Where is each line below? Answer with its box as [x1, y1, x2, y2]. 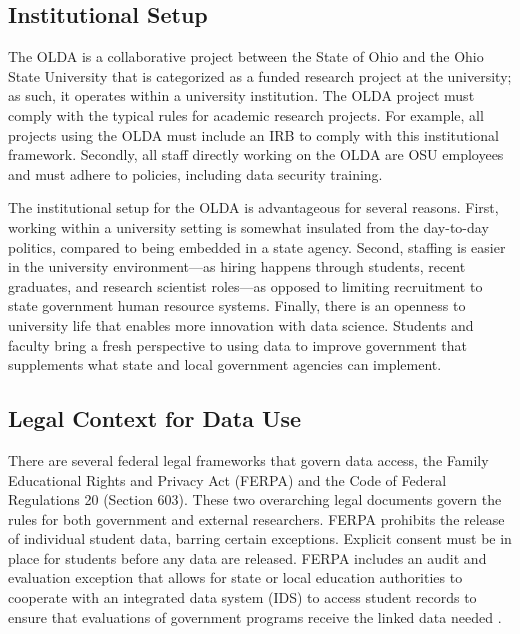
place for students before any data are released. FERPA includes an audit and [8, 547, 487, 568]
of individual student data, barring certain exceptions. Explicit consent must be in [8, 528, 512, 549]
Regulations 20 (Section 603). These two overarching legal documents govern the [8, 489, 502, 510]
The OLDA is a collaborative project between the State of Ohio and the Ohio [8, 46, 484, 67]
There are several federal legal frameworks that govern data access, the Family [8, 449, 489, 470]
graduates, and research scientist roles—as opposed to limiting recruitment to [8, 275, 483, 296]
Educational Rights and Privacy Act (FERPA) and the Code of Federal [8, 469, 447, 490]
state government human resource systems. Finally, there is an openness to [8, 295, 466, 316]
